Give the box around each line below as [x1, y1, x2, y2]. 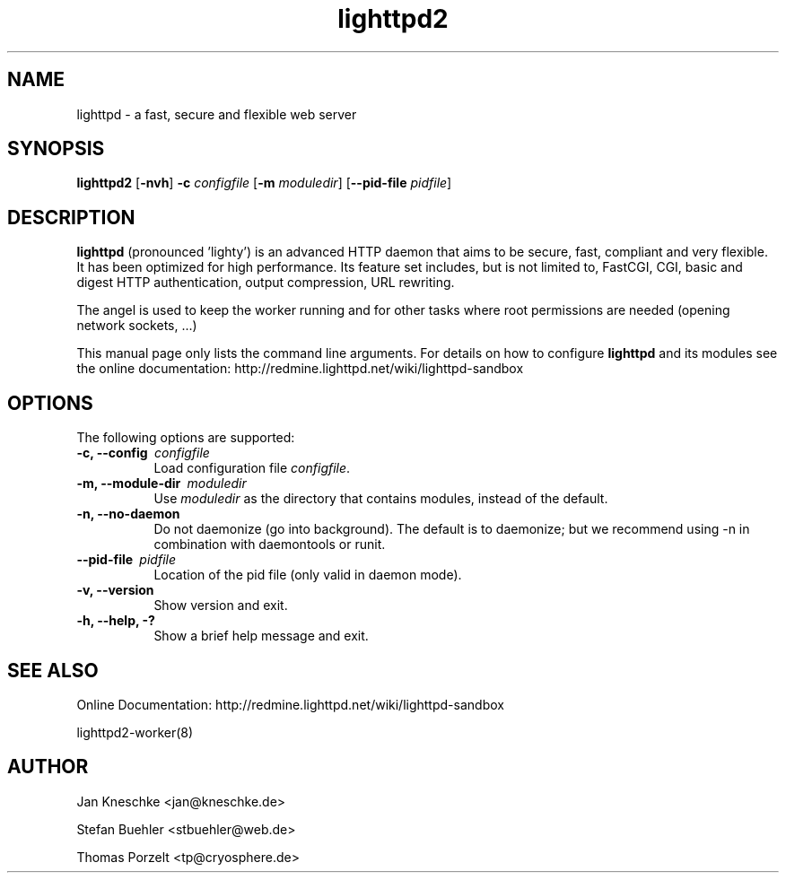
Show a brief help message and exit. [153, 628, 369, 644]
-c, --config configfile [76, 445, 210, 461]
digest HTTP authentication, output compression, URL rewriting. [76, 274, 455, 291]
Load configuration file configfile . [153, 460, 351, 476]
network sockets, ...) [76, 318, 197, 334]
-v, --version [76, 582, 154, 598]
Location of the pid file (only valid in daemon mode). [153, 567, 462, 583]
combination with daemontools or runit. [153, 536, 386, 553]
